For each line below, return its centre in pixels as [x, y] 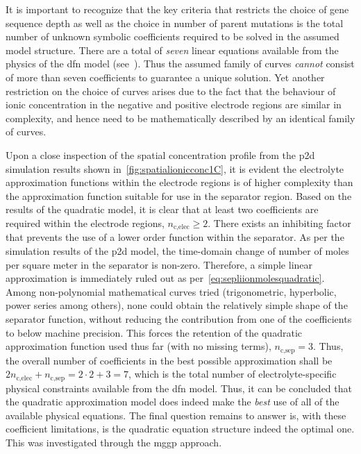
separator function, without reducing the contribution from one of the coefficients [179, 318]
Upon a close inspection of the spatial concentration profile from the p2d [160, 154]
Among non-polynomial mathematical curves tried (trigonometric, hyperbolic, [171, 291]
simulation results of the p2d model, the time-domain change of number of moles [177, 250]
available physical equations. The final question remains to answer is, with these [176, 415]
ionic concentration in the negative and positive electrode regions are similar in [174, 104]
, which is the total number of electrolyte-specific [233, 374]
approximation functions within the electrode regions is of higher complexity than [179, 182]
